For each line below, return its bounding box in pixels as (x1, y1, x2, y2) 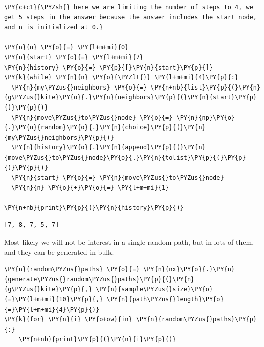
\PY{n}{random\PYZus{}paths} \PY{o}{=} (4, 266, 140, 273)
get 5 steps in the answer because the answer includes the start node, (4, 13, 257, 21)
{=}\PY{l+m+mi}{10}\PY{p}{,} (4, 296, 103, 303)
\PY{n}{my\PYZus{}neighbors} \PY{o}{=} (11, 83, 147, 91)
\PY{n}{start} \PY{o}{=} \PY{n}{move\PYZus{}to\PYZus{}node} (11, 174, 224, 182)
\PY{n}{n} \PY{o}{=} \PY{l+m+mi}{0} (4, 44, 129, 51)
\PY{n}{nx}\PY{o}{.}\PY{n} (143, 266, 235, 273)
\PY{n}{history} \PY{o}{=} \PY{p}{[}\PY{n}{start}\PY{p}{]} (4, 63, 213, 71)
